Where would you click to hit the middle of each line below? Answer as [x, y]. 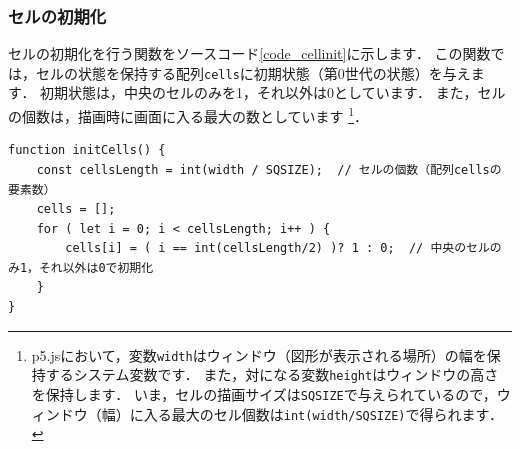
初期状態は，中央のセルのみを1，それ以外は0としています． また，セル [273, 92]
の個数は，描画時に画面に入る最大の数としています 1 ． [188, 114]
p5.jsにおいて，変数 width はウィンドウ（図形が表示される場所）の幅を [259, 354]
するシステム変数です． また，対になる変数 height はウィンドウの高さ [272, 374]
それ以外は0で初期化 [96, 267]
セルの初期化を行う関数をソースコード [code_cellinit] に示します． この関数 [249, 53]
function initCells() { [87, 150]
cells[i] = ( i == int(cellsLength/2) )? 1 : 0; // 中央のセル [277, 248]
